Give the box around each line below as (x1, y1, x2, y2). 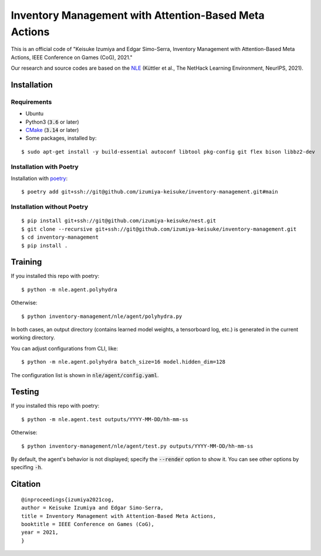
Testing (11, 387, 39, 397)
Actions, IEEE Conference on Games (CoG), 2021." (11, 53, 133, 61)
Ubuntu (25, 110, 44, 117)
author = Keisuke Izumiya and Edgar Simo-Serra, (21, 504, 164, 511)
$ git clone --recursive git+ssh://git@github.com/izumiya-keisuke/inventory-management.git (21, 226, 297, 232)
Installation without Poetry (11, 203, 89, 211)
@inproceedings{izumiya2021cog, (21, 496, 114, 503)
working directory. (11, 334, 55, 341)
